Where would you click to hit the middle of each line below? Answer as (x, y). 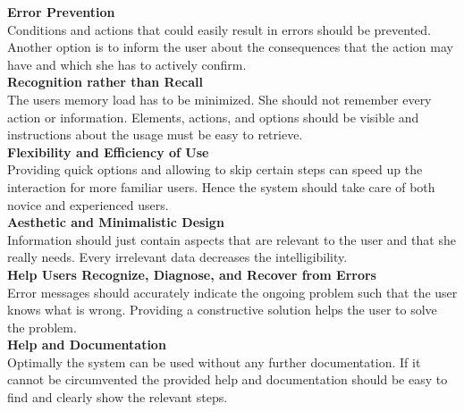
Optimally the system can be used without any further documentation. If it (214, 362)
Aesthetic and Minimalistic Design (116, 222)
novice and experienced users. (88, 204)
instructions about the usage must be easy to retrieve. (155, 135)
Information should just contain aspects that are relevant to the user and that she (232, 239)
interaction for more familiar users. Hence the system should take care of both (221, 186)
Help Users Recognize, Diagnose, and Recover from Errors (192, 274)
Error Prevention (61, 12)
